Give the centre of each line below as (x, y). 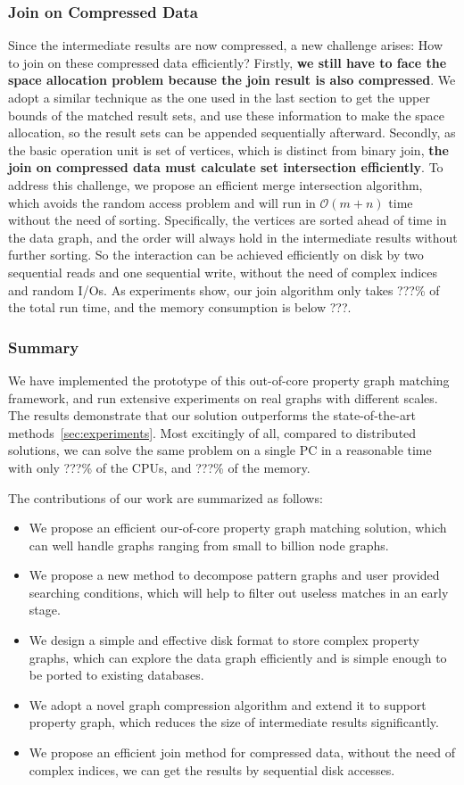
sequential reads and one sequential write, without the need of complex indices (223, 272)
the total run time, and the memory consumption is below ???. (180, 307)
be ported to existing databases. (116, 675)
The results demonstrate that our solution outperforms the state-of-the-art (212, 415)
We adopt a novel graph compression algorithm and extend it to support (228, 704)
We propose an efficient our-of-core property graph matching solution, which (238, 528)
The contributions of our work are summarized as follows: (166, 497)
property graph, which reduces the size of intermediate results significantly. (234, 722)
